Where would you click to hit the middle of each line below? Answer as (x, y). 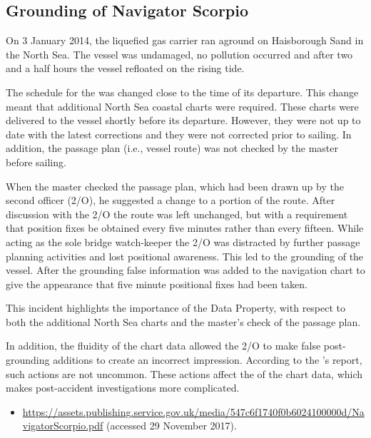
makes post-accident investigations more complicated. (123, 388)
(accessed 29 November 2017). (171, 426)
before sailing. (36, 162)
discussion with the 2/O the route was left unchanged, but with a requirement (177, 214)
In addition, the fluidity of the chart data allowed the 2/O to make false (163, 346)
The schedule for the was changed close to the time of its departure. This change (182, 92)
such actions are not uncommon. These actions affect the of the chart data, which (184, 373)
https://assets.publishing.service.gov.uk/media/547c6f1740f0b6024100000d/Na (193, 411)
